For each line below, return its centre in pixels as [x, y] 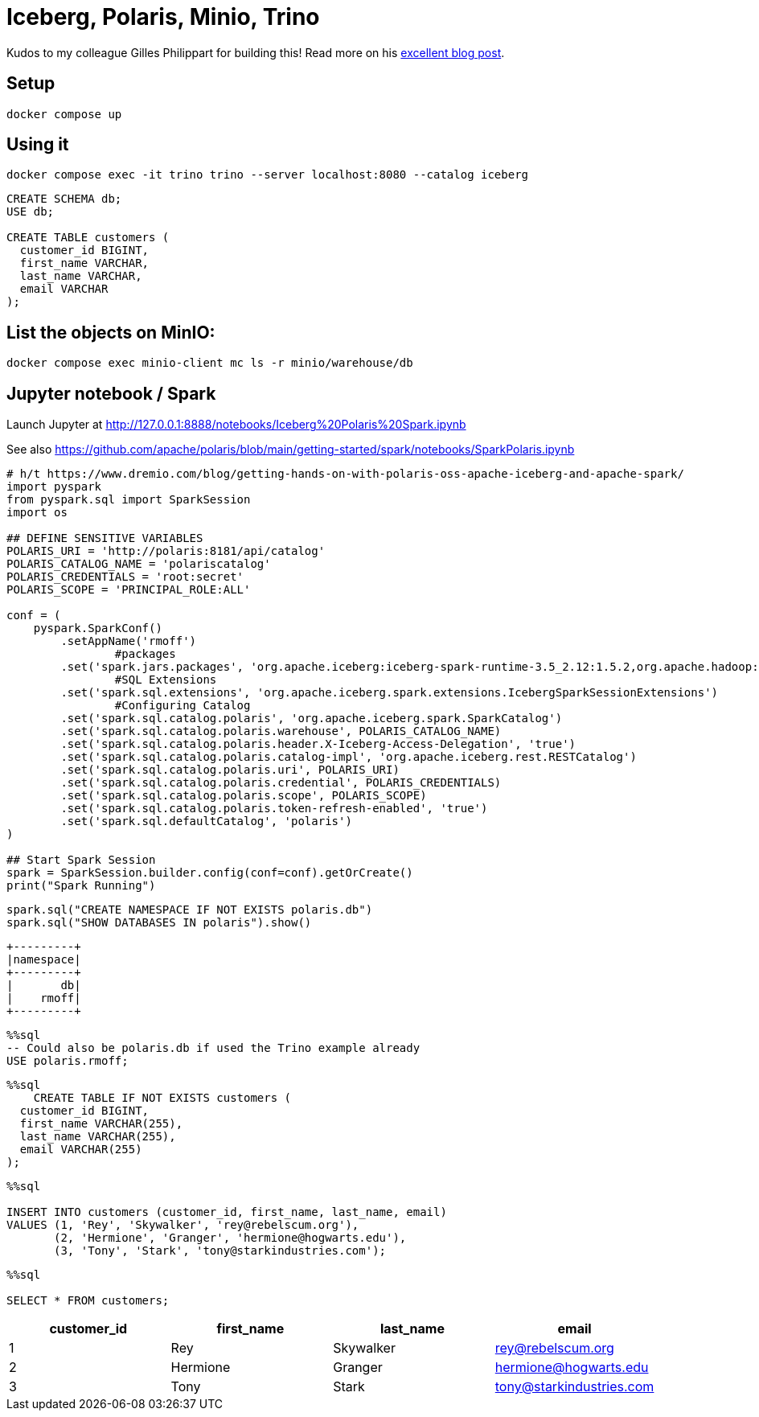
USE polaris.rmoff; [68, 1061]
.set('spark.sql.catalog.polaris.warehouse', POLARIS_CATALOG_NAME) [281, 731]
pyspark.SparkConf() [98, 628]
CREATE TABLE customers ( [88, 238]
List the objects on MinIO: [111, 332]
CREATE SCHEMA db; [64, 199]
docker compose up [64, 114]
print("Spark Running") [81, 886]
